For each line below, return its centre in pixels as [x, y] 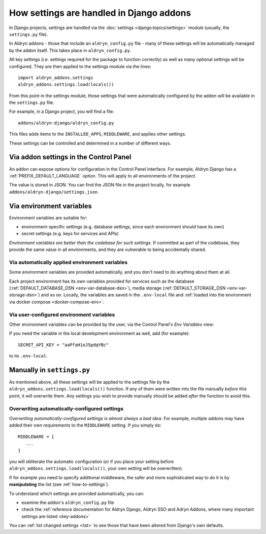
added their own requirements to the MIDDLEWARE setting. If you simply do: [85, 425]
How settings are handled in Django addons [100, 13]
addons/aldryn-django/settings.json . [54, 192]
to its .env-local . [28, 356]
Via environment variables [50, 206]
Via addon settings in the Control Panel [70, 157]
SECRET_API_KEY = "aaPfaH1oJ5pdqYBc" [64, 345]
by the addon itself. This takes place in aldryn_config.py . [70, 50]
